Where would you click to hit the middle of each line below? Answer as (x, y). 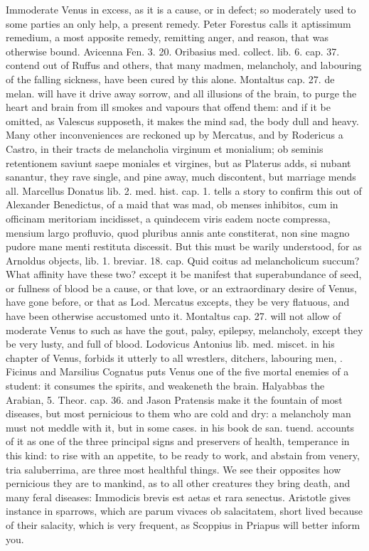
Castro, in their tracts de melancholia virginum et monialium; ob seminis (165, 148)
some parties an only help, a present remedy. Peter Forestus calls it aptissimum (178, 23)
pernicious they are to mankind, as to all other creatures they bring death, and (178, 483)
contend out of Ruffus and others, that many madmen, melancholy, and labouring (184, 65)
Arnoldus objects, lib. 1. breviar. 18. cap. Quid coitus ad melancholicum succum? (183, 260)
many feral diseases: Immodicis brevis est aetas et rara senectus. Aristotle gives (178, 497)
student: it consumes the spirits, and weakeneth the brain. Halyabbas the (165, 386)
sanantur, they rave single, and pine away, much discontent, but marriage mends (181, 177)
